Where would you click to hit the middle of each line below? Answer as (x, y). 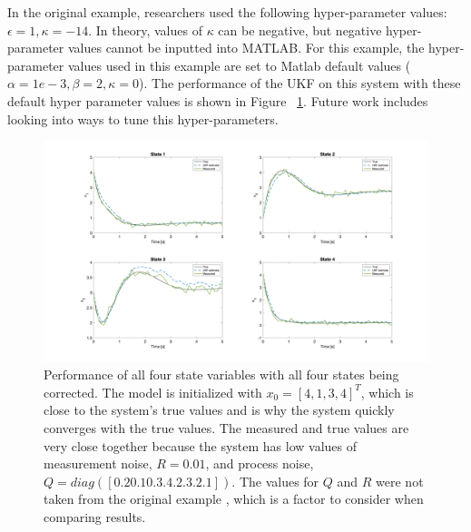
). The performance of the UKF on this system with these (300, 83)
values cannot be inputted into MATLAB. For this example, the (246, 48)
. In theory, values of (145, 30)
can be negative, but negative (300, 30)
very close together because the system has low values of (201, 445)
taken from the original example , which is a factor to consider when (234, 499)
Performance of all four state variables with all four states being (221, 374)
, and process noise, (260, 463)
